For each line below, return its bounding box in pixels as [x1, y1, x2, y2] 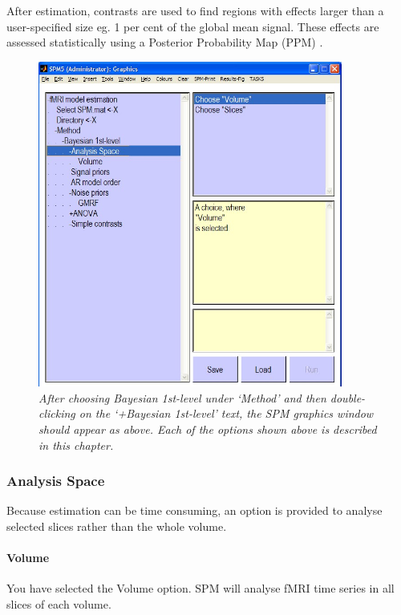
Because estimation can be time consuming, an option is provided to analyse [6, 502, 383, 519]
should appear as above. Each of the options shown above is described [38, 421, 377, 438]
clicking [38, 405, 75, 422]
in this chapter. [38, 436, 114, 453]
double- [330, 389, 366, 406]
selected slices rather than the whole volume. [6, 518, 227, 535]
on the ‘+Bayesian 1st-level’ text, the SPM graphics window [79, 405, 374, 422]
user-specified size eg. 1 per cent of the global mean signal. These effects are [6, 18, 379, 34]
